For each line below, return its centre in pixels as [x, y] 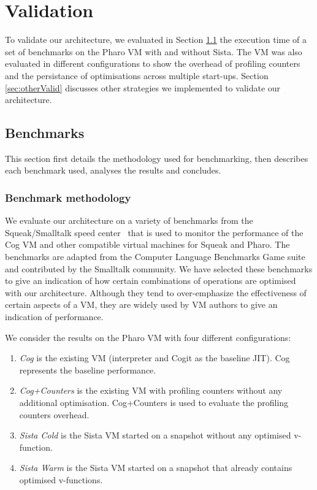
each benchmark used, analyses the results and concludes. [113, 170]
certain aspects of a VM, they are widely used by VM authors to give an [141, 304]
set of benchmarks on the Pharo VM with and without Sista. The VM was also [154, 51]
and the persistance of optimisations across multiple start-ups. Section [137, 75]
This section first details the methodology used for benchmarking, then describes [157, 158]
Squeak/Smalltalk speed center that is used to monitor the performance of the [154, 232]
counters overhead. [54, 414]
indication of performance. [54, 317]
